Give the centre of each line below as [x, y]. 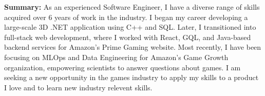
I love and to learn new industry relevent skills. [78, 87]
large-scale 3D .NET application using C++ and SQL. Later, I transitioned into [130, 27]
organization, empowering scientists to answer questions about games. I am [122, 67]
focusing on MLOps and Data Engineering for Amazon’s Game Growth [116, 57]
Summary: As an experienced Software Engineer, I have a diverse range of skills [132, 7]
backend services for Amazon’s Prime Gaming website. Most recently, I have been [133, 47]
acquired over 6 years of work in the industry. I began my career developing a [126, 17]
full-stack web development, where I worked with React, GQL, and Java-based [128, 37]
